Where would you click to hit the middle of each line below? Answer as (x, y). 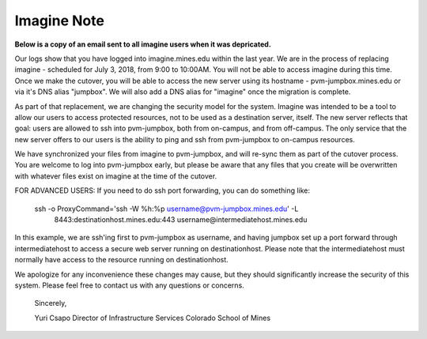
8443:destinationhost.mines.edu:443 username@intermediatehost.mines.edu (181, 220)
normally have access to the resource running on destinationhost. (121, 260)
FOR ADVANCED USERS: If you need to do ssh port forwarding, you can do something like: (162, 190)
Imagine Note (59, 21)
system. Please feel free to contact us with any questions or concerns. (129, 285)
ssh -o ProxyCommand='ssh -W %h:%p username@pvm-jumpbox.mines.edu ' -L (166, 209)
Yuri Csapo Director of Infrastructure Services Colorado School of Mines (153, 318)
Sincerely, (51, 303)
